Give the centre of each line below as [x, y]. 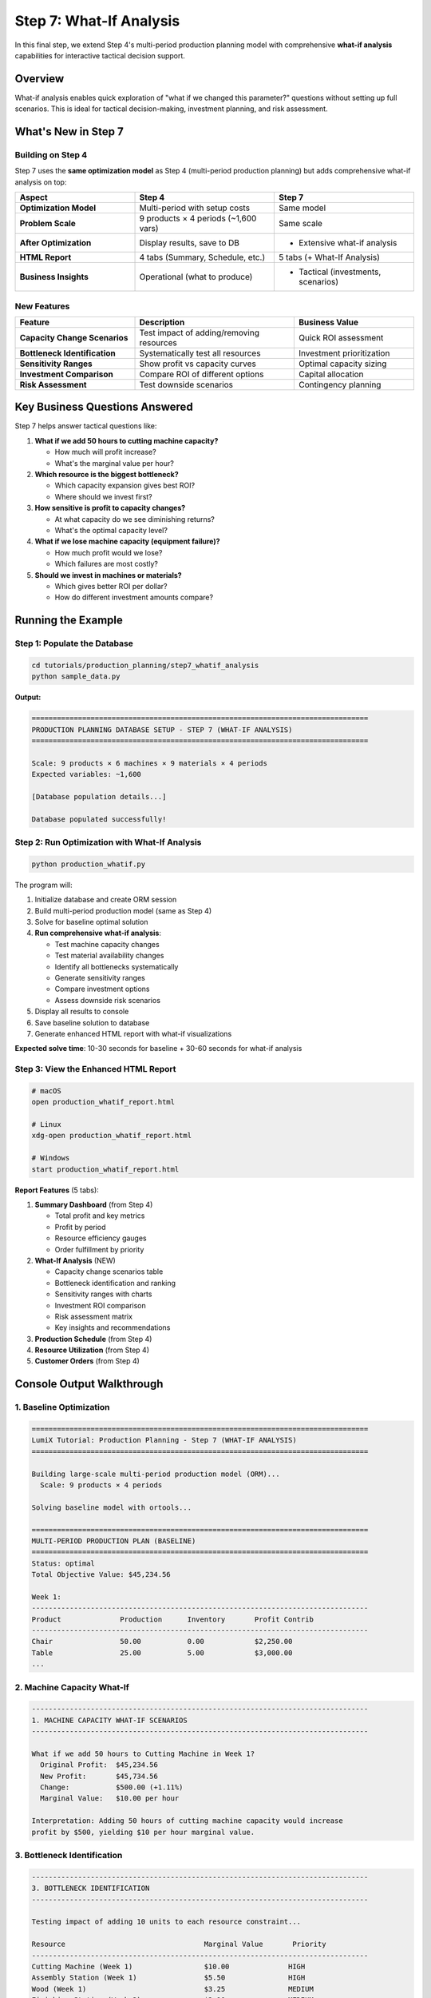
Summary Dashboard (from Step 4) [94, 1204]
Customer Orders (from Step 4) [87, 1361]
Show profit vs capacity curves [198, 364]
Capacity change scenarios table [109, 1272]
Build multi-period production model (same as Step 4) [123, 910]
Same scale [301, 224]
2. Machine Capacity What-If [72, 1687]
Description [162, 322]
